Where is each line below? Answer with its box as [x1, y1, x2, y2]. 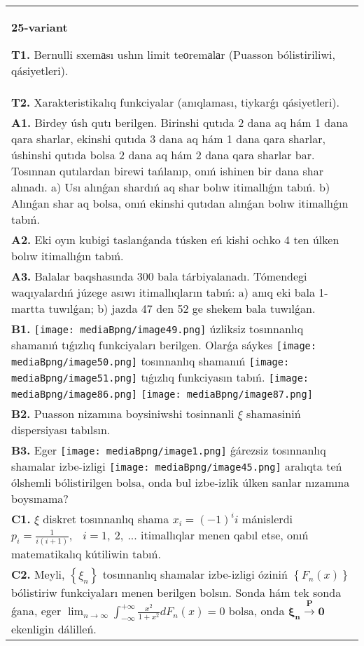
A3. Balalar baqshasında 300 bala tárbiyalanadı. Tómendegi [11, 268, 307, 284]
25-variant [11, 19, 68, 35]
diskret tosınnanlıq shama [43, 511, 169, 527]
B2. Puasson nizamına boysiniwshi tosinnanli [11, 405, 234, 422]
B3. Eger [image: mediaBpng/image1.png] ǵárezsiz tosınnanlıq [11, 442, 326, 458]
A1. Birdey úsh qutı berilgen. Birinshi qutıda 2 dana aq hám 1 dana [11, 114, 349, 130]
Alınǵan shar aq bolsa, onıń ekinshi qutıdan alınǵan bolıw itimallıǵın [11, 195, 349, 211]
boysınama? [11, 490, 69, 506]
